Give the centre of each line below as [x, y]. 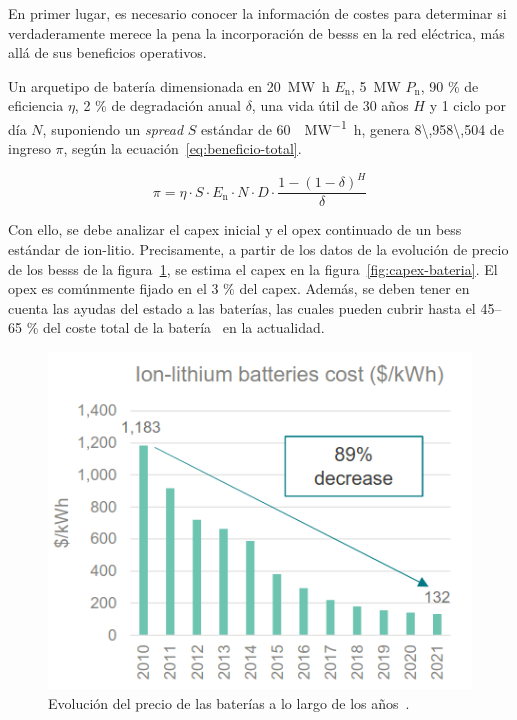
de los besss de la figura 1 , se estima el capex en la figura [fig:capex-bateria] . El [253, 268]
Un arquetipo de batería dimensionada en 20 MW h [169, 85]
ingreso [29, 148]
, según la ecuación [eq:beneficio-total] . [182, 148]
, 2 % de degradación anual [157, 105]
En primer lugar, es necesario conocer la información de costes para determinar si [257, 13]
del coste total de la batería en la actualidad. [183, 327]
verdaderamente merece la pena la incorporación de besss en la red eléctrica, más [256, 32]
